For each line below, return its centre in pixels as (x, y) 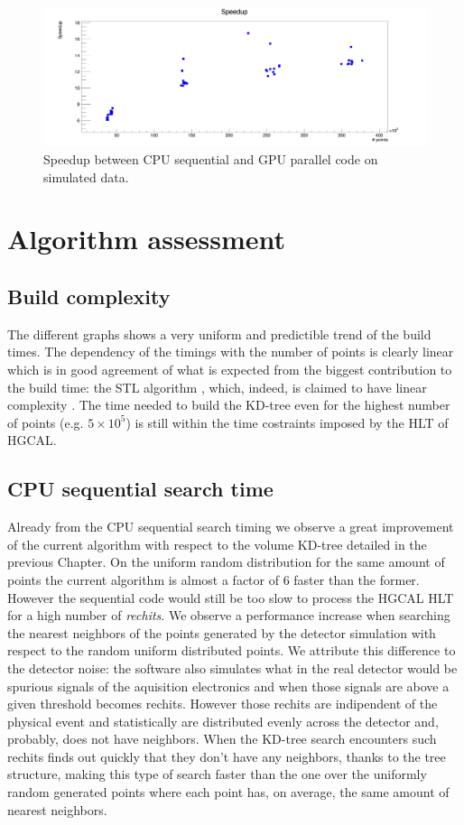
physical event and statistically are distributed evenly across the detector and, (223, 721)
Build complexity (89, 296)
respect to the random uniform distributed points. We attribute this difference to (232, 650)
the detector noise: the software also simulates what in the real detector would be (232, 667)
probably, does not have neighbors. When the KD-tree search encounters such (222, 739)
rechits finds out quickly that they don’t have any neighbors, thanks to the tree (227, 756)
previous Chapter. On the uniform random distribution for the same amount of (226, 562)
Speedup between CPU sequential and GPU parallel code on (211, 159)
